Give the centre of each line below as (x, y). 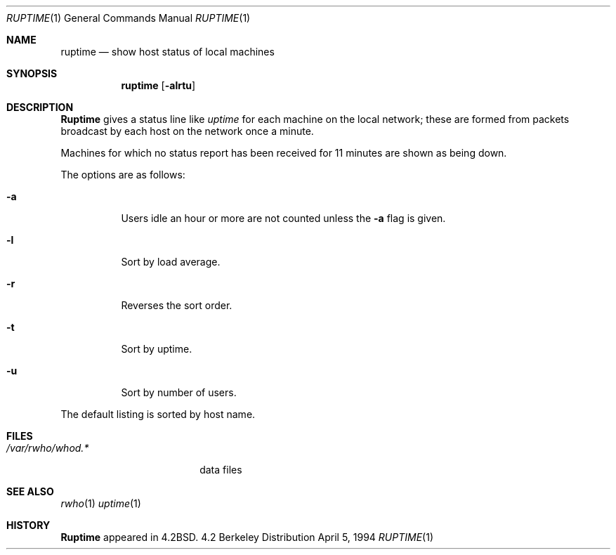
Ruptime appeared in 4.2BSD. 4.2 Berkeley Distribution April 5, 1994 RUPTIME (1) (247, 537)
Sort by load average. (171, 262)
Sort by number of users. (179, 392)
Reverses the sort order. (177, 305)
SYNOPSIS (32, 73)
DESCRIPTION (40, 107)
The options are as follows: (123, 175)
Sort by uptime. (157, 349)
